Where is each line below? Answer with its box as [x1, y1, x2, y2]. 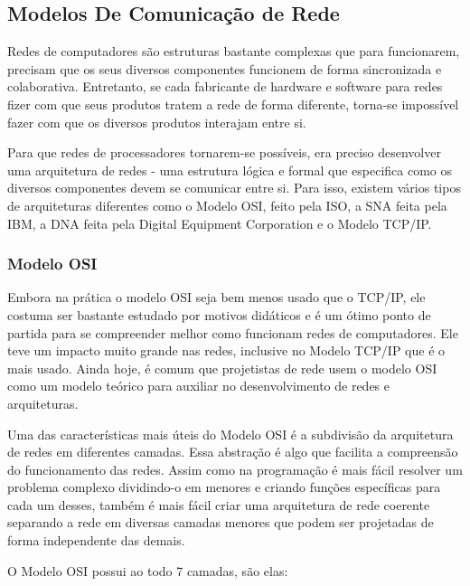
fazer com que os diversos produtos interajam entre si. [7, 112, 306, 131]
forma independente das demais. [7, 531, 185, 550]
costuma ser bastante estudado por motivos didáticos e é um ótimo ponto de [7, 305, 431, 324]
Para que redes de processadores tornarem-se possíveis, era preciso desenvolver [7, 143, 441, 162]
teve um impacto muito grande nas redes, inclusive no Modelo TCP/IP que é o [7, 341, 446, 360]
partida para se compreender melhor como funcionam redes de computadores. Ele [7, 323, 458, 342]
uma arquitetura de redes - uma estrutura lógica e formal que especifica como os [7, 160, 453, 179]
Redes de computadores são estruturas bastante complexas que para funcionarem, [7, 42, 460, 61]
